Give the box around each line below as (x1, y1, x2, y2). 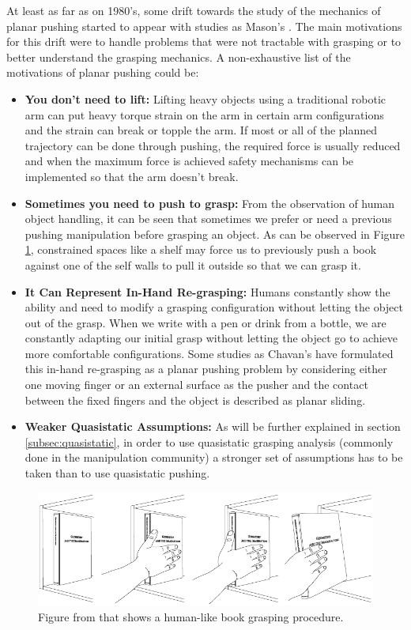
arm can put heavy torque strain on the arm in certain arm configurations (25, 106, 384, 123)
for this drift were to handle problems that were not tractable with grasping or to (6, 33, 402, 50)
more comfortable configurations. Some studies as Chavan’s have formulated (25, 345, 394, 361)
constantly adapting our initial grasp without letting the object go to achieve (25, 330, 398, 346)
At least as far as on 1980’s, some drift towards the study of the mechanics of (6, 2, 381, 18)
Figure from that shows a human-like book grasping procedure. (38, 608, 344, 624)
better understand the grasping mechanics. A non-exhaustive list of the (6, 48, 351, 65)
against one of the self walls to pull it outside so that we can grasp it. (25, 256, 361, 273)
